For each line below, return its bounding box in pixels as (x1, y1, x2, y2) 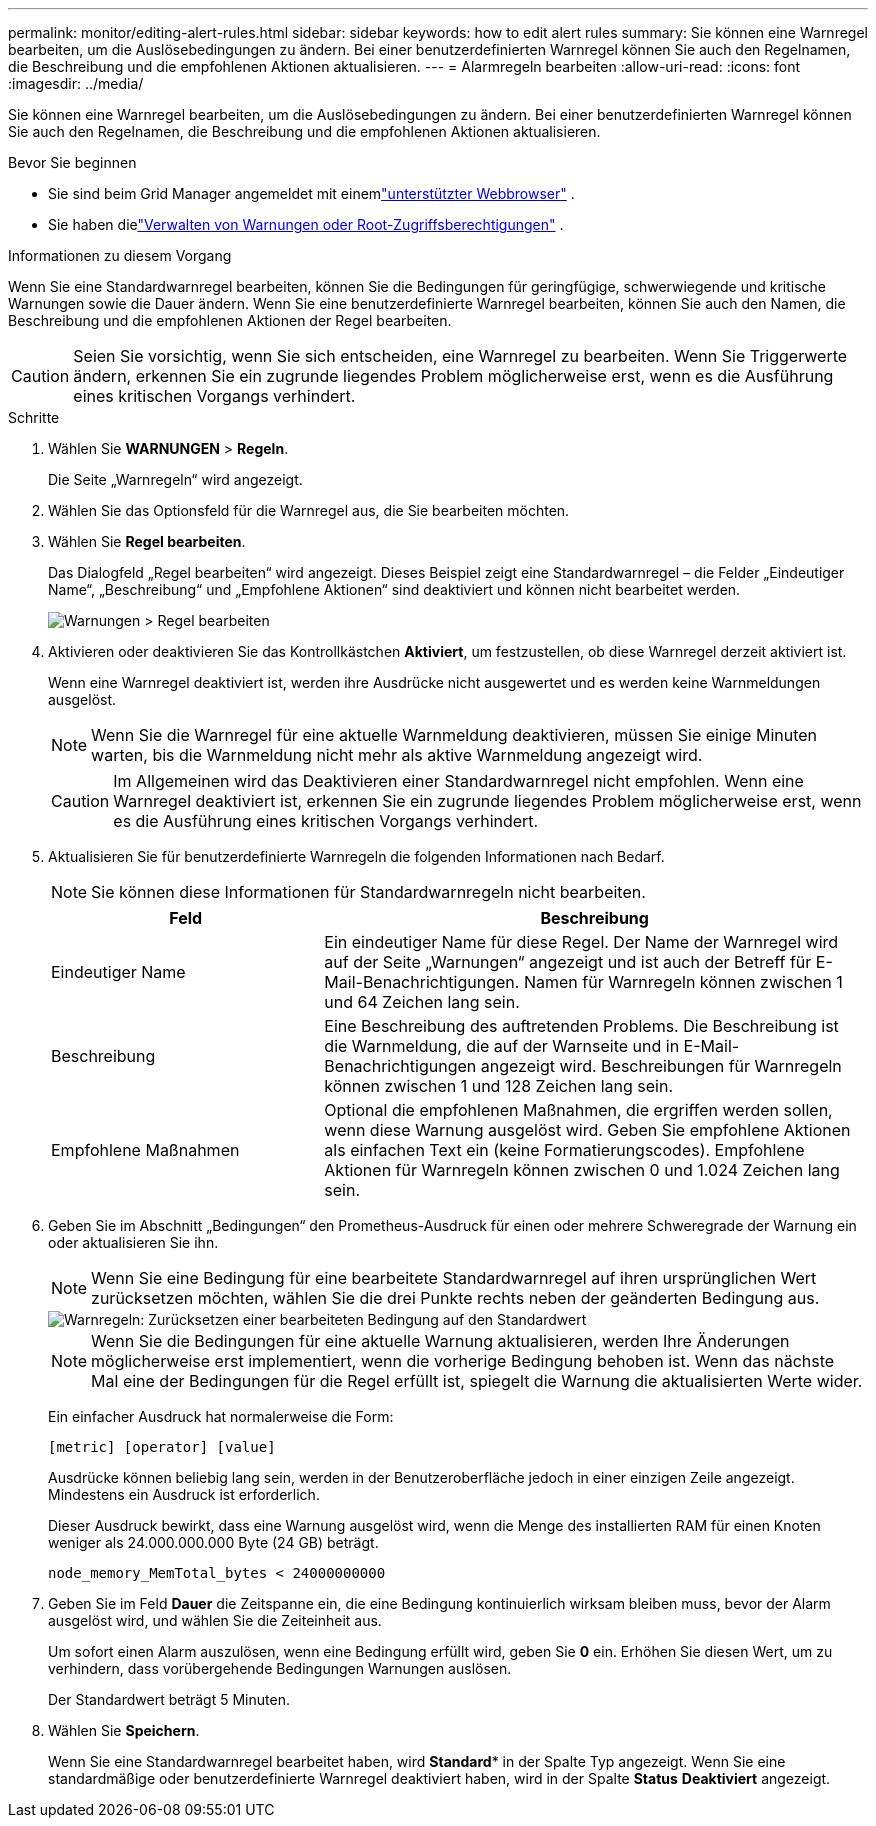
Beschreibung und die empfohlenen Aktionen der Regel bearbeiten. (8, 312, 452, 329)
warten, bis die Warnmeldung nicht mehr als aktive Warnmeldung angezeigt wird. (91, 745, 703, 765)
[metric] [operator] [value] (48, 1439, 276, 1455)
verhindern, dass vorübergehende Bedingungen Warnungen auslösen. (48, 1660, 512, 1677)
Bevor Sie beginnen (8, 154, 137, 171)
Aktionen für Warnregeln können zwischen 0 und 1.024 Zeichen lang (324, 1160, 840, 1180)
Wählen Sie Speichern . (48, 1722, 200, 1739)
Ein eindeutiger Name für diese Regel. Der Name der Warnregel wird (324, 932, 839, 952)
